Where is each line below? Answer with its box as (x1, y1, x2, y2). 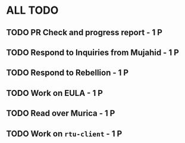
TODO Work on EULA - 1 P (6, 88, 103, 98)
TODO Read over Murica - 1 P (6, 108, 115, 119)
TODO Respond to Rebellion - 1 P (6, 68, 129, 78)
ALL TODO (6, 4, 59, 17)
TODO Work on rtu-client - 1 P (6, 129, 123, 139)
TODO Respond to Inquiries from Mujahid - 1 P (6, 47, 180, 57)
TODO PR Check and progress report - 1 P (6, 27, 162, 38)
